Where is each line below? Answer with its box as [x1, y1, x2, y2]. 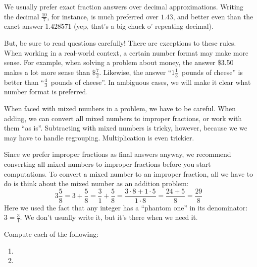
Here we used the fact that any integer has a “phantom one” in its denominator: [4, 202, 248, 212]
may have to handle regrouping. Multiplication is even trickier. [4, 132, 194, 142]
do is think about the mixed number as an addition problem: [4, 178, 189, 189]
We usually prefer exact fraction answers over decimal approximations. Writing [4, 1, 244, 11]
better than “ [4, 76, 44, 87]
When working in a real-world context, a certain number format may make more [4, 47, 249, 58]
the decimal [4, 11, 39, 21]
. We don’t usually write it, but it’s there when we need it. [20, 212, 198, 222]
